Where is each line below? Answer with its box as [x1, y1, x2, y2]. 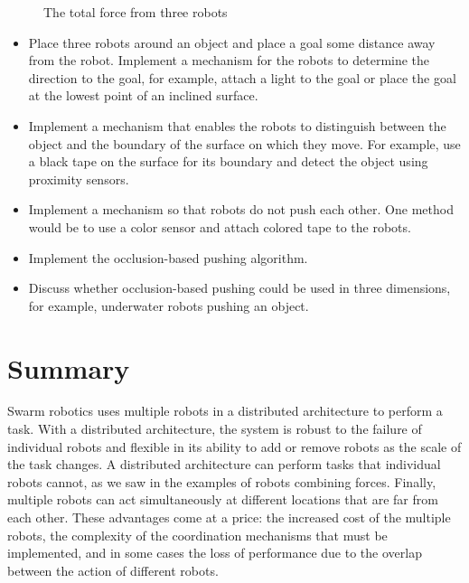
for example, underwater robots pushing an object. [28, 296, 309, 315]
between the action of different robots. [7, 560, 219, 579]
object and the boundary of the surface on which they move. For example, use [28, 134, 461, 153]
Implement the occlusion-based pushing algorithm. [28, 248, 308, 267]
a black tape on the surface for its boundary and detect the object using [28, 152, 428, 171]
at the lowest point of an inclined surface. [28, 86, 258, 105]
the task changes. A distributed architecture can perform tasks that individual [7, 455, 441, 474]
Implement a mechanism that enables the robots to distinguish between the [28, 116, 446, 135]
